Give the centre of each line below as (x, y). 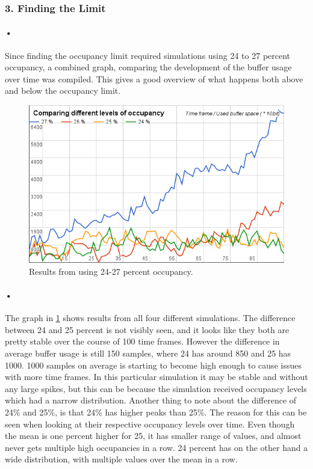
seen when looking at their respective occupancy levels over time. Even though (150, 424)
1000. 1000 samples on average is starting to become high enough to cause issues (153, 365)
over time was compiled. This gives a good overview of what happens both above (154, 78)
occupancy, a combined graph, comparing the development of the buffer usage (148, 67)
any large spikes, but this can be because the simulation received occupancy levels (156, 388)
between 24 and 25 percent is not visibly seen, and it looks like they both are (147, 329)
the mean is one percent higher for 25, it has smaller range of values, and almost (153, 436)
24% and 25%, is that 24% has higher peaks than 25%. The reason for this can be (156, 412)
